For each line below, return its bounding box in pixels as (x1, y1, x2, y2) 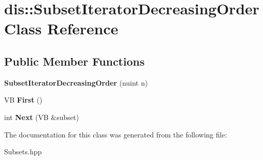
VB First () (4, 94, 43, 105)
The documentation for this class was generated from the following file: (4, 129, 227, 139)
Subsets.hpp (4, 146, 42, 157)
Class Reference (4, 18, 118, 39)
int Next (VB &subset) (4, 111, 79, 122)
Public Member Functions (4, 53, 145, 69)
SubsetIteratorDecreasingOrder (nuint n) (4, 77, 148, 88)
